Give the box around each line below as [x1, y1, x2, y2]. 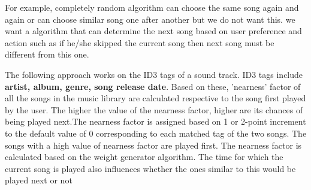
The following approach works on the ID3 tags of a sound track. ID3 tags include [5, 68, 303, 80]
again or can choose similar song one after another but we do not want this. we [5, 13, 295, 25]
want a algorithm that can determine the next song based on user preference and [5, 25, 302, 37]
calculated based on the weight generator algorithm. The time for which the [5, 150, 283, 163]
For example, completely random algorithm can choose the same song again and [5, 1, 299, 13]
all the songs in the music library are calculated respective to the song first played [5, 92, 306, 104]
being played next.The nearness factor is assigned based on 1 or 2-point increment [5, 115, 306, 128]
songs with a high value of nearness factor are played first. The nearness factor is [5, 138, 302, 151]
